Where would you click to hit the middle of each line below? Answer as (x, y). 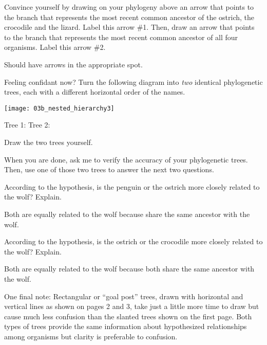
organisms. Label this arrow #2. (55, 47)
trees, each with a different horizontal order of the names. (95, 92)
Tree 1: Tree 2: (27, 125)
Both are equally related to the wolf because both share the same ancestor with (129, 269)
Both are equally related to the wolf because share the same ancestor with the (127, 214)
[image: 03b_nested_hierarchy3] (59, 108)
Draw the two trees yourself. (49, 142)
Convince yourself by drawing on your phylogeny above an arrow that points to (129, 7)
